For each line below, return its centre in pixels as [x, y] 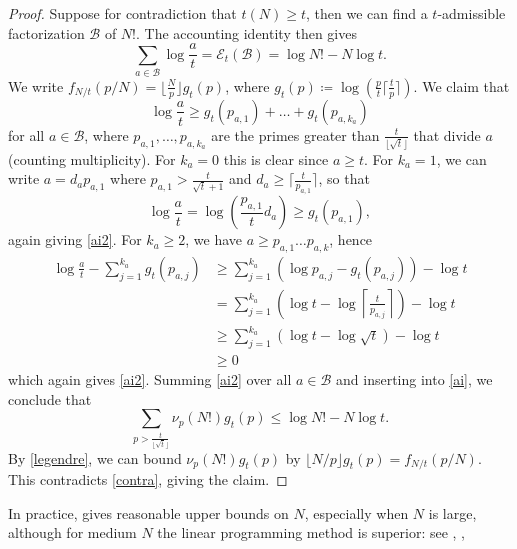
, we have [214, 239]
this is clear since [276, 158]
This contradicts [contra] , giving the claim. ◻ [148, 479]
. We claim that [461, 85]
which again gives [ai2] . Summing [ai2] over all [150, 379]
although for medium [72, 532]
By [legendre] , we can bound [95, 457]
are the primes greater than [295, 134]
